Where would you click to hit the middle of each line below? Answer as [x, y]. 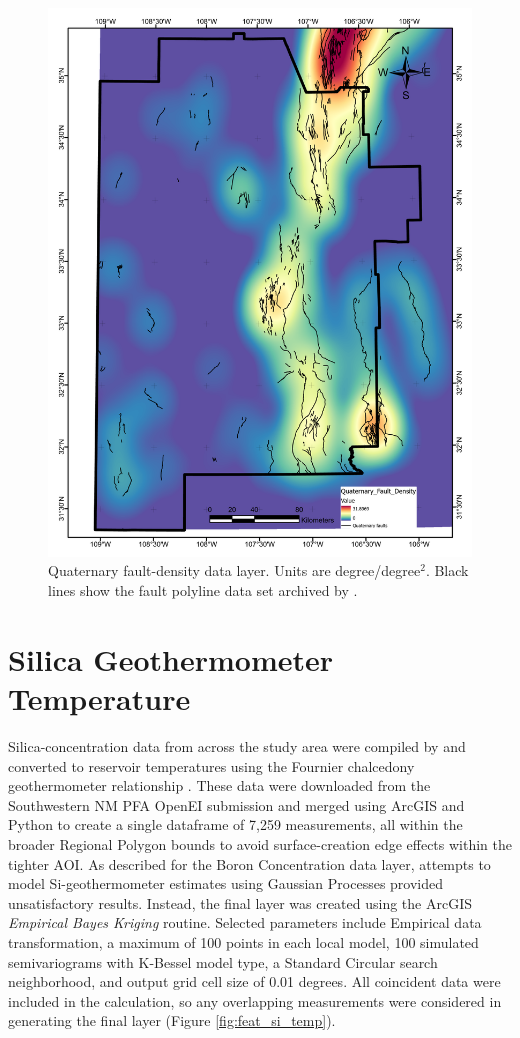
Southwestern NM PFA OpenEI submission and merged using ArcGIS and [236, 804]
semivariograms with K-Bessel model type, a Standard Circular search [223, 961]
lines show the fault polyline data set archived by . [203, 590]
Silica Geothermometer [171, 658]
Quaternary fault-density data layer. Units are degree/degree [234, 570]
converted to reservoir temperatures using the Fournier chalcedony [211, 765]
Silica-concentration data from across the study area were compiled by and [237, 745]
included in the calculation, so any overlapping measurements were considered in [255, 1000]
